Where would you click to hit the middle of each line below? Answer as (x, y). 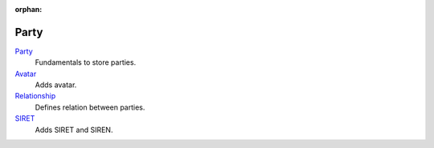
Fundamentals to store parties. (86, 62)
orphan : (29, 9)
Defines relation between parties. (90, 107)
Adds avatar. (56, 85)
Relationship (35, 96)
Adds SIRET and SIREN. (74, 130)
